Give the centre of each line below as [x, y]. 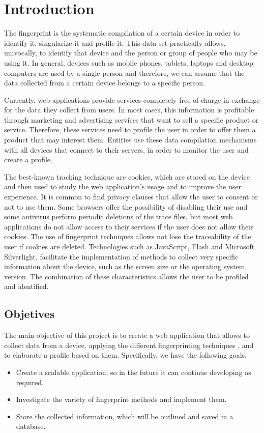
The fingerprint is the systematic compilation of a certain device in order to [122, 33]
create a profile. [28, 160]
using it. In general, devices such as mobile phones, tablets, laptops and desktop [129, 62]
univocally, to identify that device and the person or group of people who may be [131, 53]
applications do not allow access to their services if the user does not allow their [129, 226]
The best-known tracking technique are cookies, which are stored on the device [127, 176]
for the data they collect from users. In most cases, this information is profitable [129, 110]
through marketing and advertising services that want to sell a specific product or [131, 119]
